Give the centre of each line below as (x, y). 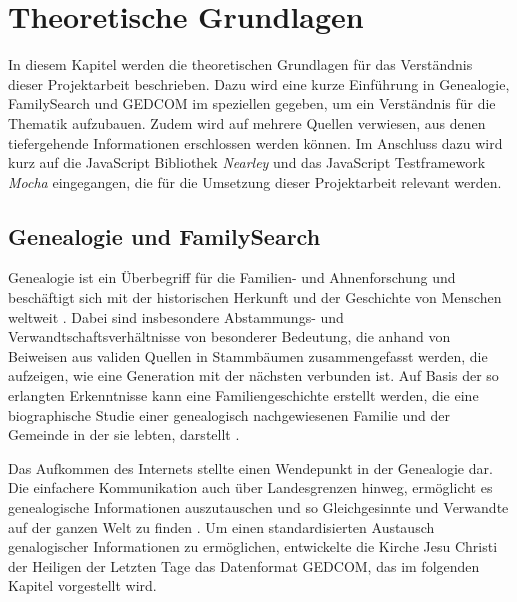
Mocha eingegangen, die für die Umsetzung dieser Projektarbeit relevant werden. (255, 181)
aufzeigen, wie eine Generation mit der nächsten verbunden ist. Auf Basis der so (253, 375)
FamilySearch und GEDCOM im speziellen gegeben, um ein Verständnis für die (252, 103)
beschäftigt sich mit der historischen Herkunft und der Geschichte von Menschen (255, 297)
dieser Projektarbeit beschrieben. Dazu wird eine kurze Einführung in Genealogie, (259, 83)
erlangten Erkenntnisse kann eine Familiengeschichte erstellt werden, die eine (243, 395)
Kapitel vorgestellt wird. (82, 585)
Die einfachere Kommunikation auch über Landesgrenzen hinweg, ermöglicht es (250, 487)
